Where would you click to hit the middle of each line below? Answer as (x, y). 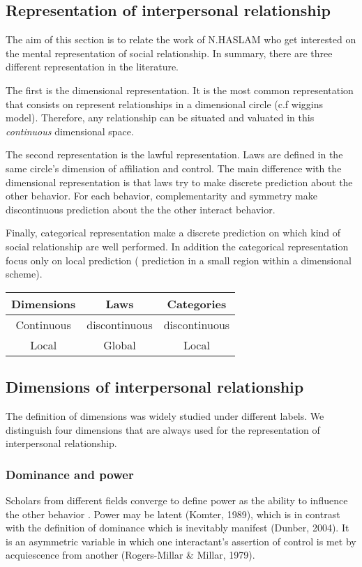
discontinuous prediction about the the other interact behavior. (141, 209)
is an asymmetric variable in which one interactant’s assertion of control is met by (181, 541)
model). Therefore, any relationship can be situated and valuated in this (160, 118)
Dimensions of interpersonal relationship (155, 387)
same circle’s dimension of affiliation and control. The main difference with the (174, 168)
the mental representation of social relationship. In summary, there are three (169, 53)
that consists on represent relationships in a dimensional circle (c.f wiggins (164, 104)
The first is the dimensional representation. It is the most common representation (180, 90)
